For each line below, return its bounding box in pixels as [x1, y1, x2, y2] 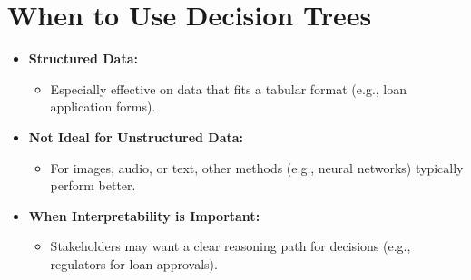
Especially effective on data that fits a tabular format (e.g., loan [50, 79, 407, 98]
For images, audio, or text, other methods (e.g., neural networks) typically [50, 158, 464, 177]
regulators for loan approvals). [50, 254, 218, 273]
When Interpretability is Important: [28, 206, 260, 225]
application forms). [50, 97, 156, 116]
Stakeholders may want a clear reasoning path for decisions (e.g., [50, 237, 411, 256]
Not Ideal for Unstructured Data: [28, 127, 244, 146]
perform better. [50, 176, 136, 195]
